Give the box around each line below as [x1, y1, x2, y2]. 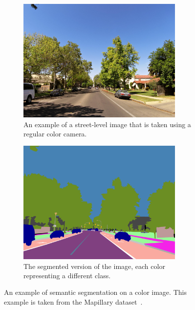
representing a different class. [23, 270, 111, 281]
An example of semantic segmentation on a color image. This [4, 287, 187, 297]
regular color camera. [23, 129, 87, 139]
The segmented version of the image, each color [23, 261, 165, 271]
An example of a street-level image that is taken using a [23, 119, 191, 129]
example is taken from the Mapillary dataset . [4, 296, 143, 307]
